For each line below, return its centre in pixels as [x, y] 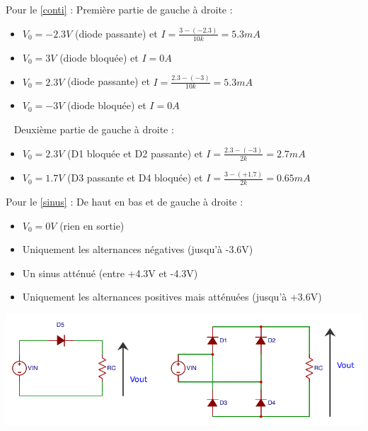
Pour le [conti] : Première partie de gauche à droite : [119, 9]
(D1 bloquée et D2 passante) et [135, 153]
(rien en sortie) [92, 225]
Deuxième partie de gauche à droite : [94, 129]
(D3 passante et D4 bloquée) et [135, 178]
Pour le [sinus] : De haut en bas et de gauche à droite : [125, 201]
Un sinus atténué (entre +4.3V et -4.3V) [110, 273]
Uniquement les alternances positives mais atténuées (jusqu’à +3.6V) [172, 297]
